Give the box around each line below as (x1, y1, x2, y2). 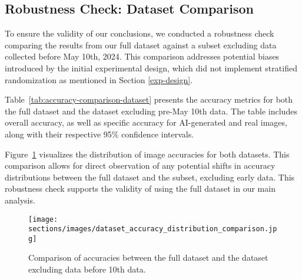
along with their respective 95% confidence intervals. (5, 127, 194, 140)
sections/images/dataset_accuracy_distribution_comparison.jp (28, 225, 277, 234)
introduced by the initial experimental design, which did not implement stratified (5, 61, 297, 74)
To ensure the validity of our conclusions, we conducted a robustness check (5, 27, 274, 40)
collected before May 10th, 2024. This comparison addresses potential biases (5, 50, 280, 63)
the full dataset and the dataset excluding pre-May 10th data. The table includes (5, 104, 297, 117)
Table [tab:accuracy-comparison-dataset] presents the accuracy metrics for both (5, 93, 293, 106)
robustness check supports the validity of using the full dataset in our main (5, 182, 276, 195)
